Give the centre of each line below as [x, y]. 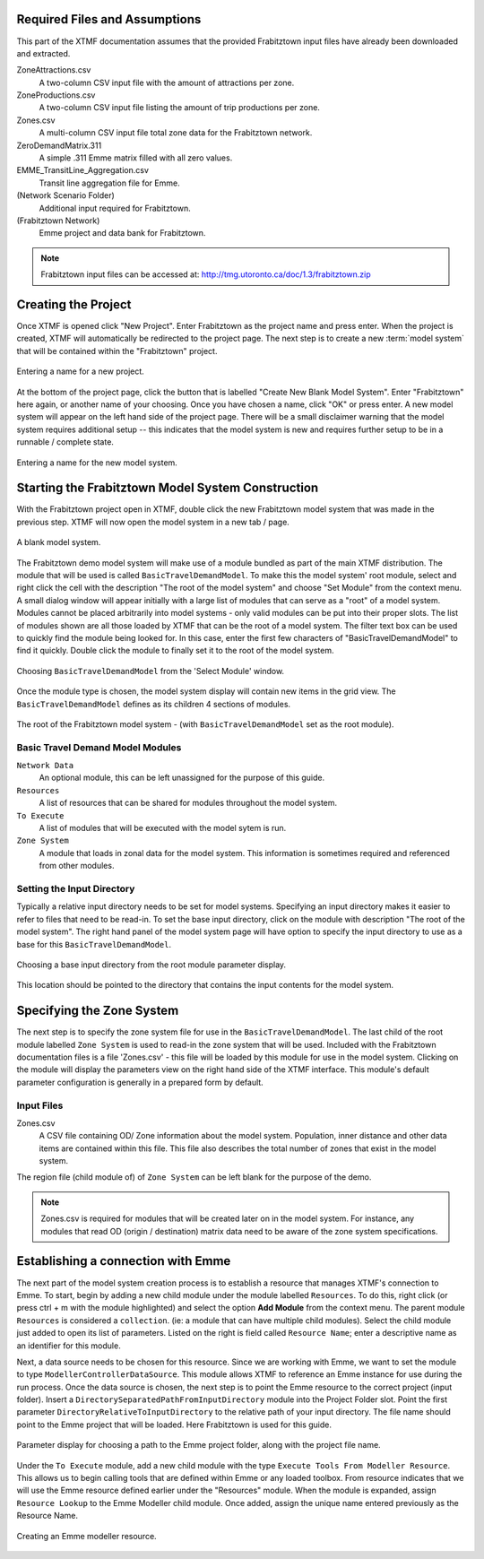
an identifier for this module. [69, 1346]
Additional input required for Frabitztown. [115, 208]
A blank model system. [59, 542]
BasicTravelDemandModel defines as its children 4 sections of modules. [154, 704]
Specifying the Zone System [98, 1011]
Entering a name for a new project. [81, 371]
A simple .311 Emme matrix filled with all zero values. [136, 158]
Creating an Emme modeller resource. [86, 1536]
